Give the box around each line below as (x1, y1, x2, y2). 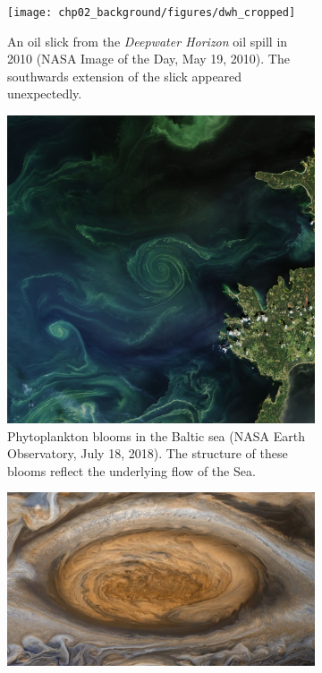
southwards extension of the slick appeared (7, 66, 242, 85)
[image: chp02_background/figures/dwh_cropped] (7, 6, 296, 19)
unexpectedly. (7, 84, 82, 103)
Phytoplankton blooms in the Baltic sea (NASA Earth (7, 426, 305, 445)
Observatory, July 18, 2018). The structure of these (7, 444, 288, 463)
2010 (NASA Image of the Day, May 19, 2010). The (7, 49, 290, 68)
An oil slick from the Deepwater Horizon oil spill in (7, 31, 288, 50)
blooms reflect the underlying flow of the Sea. (7, 461, 256, 480)
